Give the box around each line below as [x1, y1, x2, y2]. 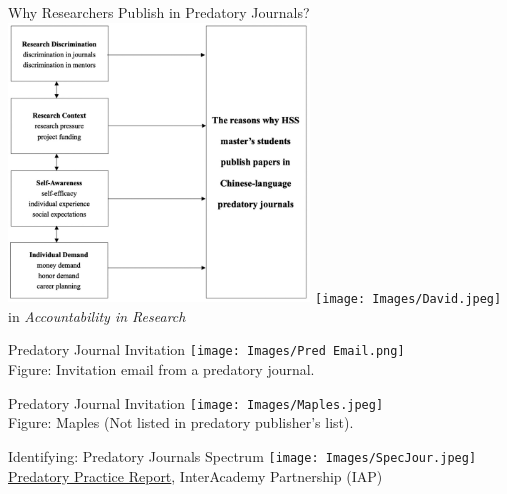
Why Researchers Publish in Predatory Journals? [8, 2, 310, 22]
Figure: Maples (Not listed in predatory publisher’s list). [8, 412, 354, 433]
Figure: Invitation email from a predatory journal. [8, 359, 315, 380]
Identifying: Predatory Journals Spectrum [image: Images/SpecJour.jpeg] [8, 445, 477, 466]
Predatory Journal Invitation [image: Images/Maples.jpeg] [8, 392, 384, 413]
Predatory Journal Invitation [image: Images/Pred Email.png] [8, 339, 405, 360]
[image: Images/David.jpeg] [315, 291, 502, 306]
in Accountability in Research [8, 305, 186, 326]
